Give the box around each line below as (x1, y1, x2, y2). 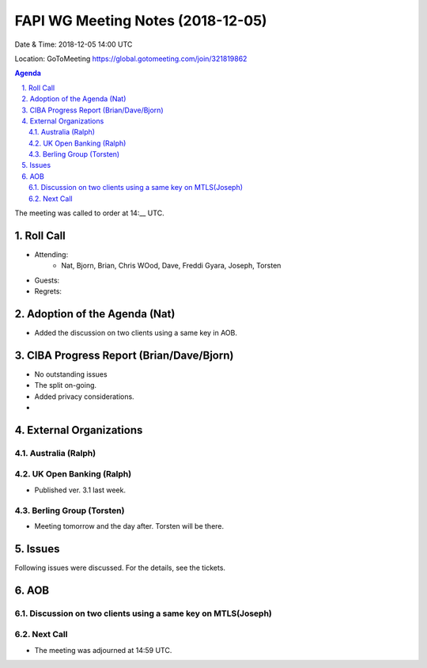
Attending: (34, 249, 69, 259)
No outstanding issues (34, 369, 108, 379)
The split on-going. (34, 381, 97, 390)
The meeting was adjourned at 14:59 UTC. (34, 645, 172, 655)
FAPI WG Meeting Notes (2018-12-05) (14, 12, 268, 29)
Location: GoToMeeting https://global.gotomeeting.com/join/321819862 (14, 54, 248, 63)
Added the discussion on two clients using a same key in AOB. (34, 328, 237, 337)
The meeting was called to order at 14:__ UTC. (14, 208, 165, 218)
